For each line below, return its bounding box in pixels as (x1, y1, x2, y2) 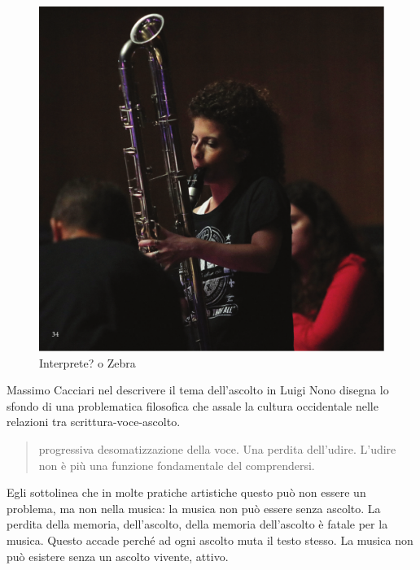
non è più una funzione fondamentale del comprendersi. (38, 456, 315, 473)
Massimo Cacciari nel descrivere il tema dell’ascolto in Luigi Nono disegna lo (7, 381, 389, 398)
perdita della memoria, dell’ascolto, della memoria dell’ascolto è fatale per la (7, 516, 388, 533)
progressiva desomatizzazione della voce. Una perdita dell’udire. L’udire (38, 440, 396, 457)
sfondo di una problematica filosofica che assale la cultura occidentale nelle (7, 397, 378, 414)
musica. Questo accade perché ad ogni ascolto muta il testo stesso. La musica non (7, 531, 413, 548)
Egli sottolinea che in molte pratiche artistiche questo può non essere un (7, 484, 366, 501)
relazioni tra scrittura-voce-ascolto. (7, 413, 181, 430)
